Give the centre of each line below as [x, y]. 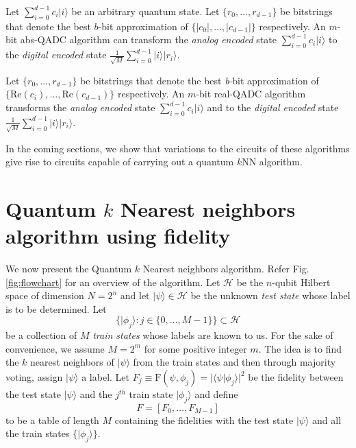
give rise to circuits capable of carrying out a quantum [120, 162]
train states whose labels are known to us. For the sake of [213, 335]
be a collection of [41, 335]
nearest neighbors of [72, 362]
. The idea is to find [300, 348]
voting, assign [34, 377]
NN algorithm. [272, 162]
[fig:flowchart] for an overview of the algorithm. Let [113, 282]
